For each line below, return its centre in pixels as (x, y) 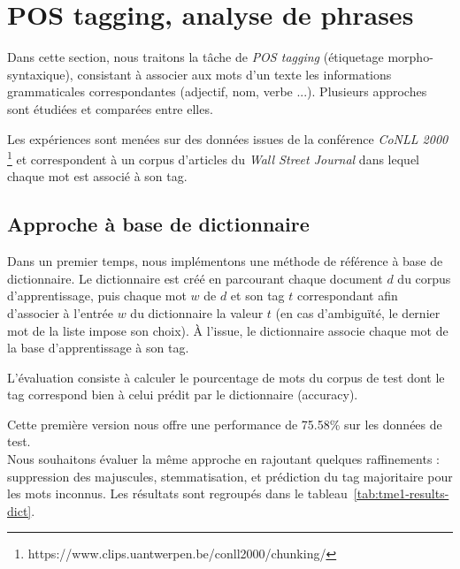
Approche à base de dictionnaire (158, 224)
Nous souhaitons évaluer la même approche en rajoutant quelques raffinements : (223, 459)
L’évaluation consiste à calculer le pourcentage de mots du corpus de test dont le (226, 377)
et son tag (257, 296)
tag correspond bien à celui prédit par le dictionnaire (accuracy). (183, 395)
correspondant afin (347, 296)
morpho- (410, 57)
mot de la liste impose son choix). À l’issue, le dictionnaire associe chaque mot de (228, 330)
